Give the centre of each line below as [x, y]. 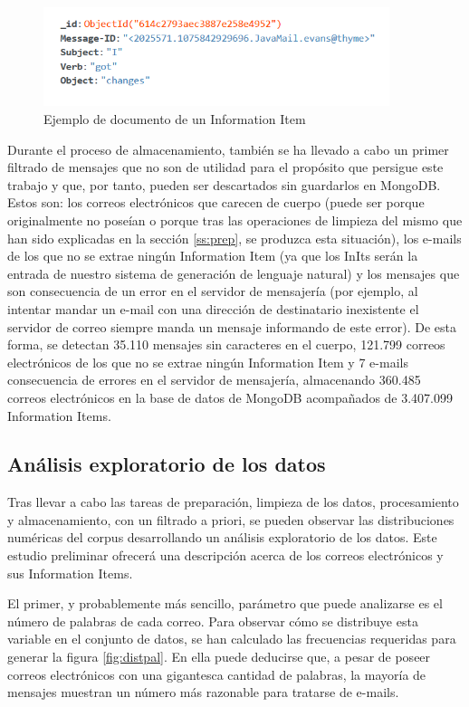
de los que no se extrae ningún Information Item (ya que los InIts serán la [213, 256]
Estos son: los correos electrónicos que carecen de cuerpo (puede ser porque [216, 202]
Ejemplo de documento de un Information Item [175, 119]
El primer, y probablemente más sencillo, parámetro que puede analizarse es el [225, 603]
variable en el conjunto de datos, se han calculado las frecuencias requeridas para [232, 639]
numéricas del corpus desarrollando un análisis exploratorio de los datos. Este [222, 537]
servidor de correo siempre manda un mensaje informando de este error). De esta [232, 326]
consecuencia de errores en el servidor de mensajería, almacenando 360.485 [214, 380]
